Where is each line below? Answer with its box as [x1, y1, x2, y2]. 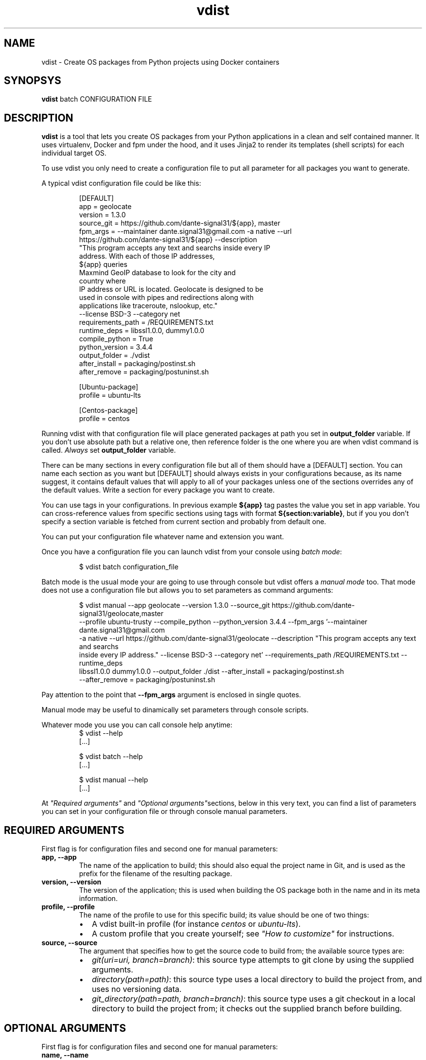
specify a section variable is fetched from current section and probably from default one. [41, 517, 326, 526]
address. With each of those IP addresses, [79, 252, 215, 261]
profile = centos [79, 414, 130, 423]
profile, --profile [41, 902, 95, 911]
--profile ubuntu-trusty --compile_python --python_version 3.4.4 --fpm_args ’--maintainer [79, 618, 368, 626]
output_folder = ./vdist [79, 351, 150, 360]
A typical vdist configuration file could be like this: [41, 179, 201, 188]
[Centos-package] [79, 406, 138, 415]
